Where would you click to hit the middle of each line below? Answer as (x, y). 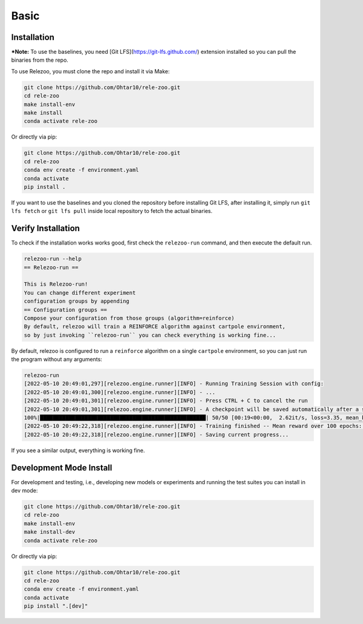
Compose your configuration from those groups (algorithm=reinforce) (129, 318)
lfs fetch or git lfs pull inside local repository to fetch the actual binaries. (112, 211)
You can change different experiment (80, 293)
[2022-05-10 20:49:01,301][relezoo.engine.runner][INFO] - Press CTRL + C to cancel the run (166, 401)
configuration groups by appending (77, 301)
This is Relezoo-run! (56, 284)
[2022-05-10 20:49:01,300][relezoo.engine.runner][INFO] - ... (120, 392)
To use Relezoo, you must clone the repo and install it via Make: (90, 71)
